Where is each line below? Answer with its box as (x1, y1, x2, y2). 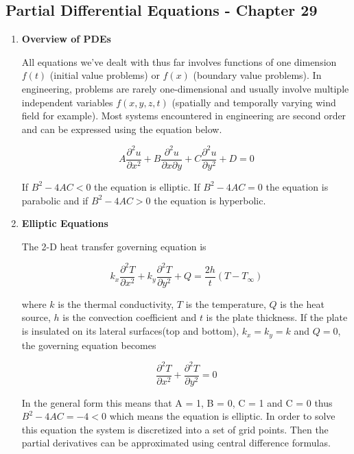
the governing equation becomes (21, 337, 156, 352)
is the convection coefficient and (62, 310, 197, 324)
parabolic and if (21, 193, 88, 207)
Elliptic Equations (21, 216, 108, 230)
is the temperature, (185, 296, 266, 311)
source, (21, 310, 51, 324)
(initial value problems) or (49, 68, 160, 82)
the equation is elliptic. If (94, 179, 200, 193)
